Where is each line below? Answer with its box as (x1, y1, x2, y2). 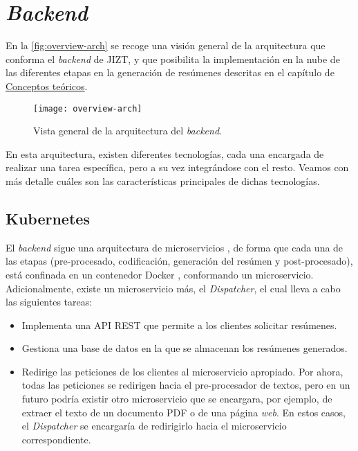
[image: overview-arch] (33, 103, 142, 114)
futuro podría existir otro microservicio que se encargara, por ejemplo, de (21, 391, 332, 406)
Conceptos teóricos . (6, 78, 88, 93)
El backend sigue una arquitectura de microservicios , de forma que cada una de (6, 240, 343, 254)
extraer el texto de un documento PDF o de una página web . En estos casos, (21, 405, 346, 419)
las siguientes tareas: (6, 294, 93, 309)
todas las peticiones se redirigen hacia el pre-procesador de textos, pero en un (21, 378, 350, 392)
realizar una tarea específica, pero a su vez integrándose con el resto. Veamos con (6, 160, 349, 175)
